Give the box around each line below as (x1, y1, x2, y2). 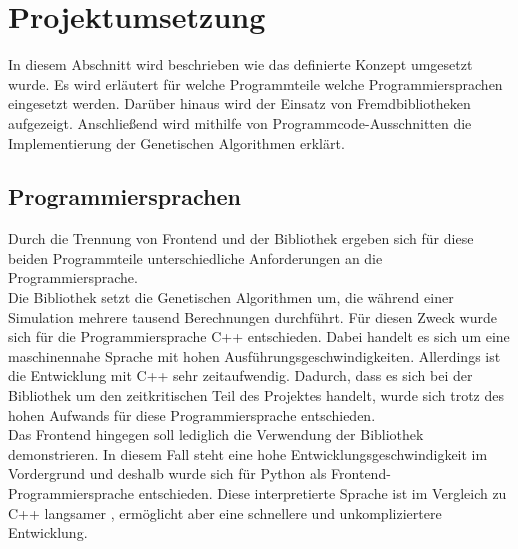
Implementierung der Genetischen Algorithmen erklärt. (8, 132, 345, 153)
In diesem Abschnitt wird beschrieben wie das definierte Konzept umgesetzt (8, 54, 473, 75)
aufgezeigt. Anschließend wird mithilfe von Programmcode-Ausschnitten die (8, 112, 472, 133)
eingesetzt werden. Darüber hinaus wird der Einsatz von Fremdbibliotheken (8, 93, 471, 114)
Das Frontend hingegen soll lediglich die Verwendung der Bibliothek (8, 424, 424, 445)
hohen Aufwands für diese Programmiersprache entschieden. (8, 404, 376, 425)
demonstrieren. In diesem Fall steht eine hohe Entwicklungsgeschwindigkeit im (8, 443, 488, 464)
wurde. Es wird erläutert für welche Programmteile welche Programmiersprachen (8, 73, 503, 94)
